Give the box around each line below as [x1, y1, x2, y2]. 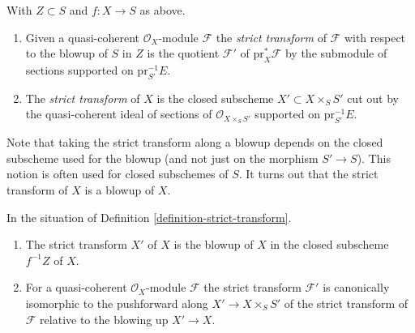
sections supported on [25, 61, 134, 78]
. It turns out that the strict [238, 165, 379, 182]
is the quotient [147, 45, 220, 62]
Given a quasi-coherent [25, 28, 140, 45]
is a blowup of [84, 181, 155, 199]
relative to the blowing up [40, 310, 169, 327]
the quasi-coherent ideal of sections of [25, 105, 212, 122]
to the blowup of [25, 45, 108, 62]
